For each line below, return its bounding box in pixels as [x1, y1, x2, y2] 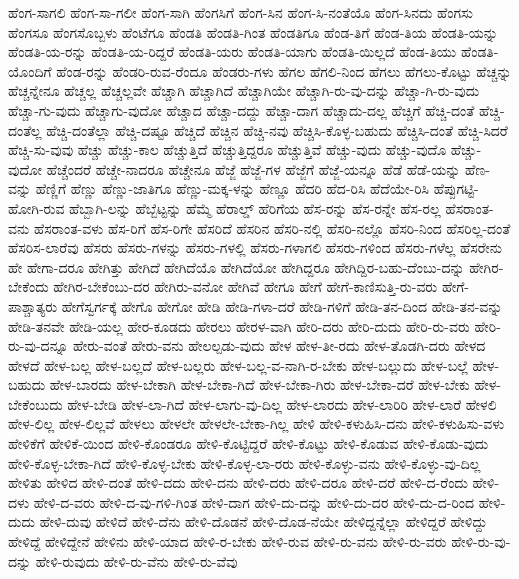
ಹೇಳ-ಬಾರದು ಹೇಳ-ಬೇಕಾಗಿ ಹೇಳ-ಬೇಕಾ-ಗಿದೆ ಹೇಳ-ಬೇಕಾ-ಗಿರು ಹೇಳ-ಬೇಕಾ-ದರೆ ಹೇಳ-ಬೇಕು [49, 374, 470, 395]
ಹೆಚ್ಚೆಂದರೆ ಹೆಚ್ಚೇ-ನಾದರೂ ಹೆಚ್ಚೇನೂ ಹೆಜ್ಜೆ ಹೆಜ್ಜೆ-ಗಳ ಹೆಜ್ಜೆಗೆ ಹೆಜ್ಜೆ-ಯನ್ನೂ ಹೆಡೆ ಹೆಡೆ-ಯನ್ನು [46, 158, 461, 179]
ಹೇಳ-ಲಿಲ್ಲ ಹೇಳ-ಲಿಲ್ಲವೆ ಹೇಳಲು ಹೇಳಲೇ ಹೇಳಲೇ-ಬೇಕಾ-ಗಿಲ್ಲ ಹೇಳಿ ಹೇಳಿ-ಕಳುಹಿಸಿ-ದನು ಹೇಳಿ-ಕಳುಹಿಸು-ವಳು [8, 413, 505, 434]
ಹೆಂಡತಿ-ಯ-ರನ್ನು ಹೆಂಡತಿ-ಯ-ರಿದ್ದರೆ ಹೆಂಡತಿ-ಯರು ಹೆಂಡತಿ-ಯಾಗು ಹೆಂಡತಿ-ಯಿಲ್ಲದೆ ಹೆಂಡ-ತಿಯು [8, 41, 457, 62]
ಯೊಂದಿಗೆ [8, 60, 52, 81]
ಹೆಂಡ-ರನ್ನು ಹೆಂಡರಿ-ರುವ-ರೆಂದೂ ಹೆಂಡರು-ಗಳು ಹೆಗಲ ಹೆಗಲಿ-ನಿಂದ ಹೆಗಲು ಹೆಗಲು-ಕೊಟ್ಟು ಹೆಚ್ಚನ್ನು [56, 60, 512, 81]
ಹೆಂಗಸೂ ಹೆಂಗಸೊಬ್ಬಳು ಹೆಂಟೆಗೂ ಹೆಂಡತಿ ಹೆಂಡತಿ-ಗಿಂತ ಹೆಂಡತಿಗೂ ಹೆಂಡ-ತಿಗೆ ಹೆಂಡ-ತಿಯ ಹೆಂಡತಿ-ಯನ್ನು [8, 21, 498, 42]
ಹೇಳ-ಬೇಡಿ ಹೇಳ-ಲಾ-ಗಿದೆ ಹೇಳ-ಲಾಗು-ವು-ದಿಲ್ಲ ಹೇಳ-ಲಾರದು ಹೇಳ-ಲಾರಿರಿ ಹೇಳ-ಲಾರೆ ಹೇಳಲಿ [67, 393, 497, 414]
